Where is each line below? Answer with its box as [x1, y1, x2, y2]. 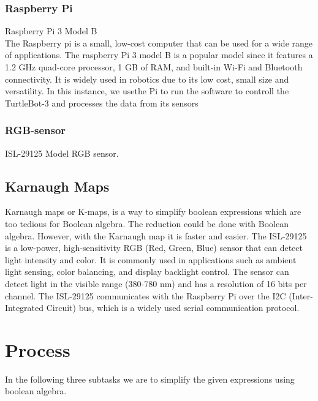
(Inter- [289, 289, 313, 302]
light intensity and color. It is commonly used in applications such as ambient [5, 253, 297, 266]
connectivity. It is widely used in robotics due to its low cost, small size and [5, 72, 289, 85]
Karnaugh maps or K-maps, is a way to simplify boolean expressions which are [5, 205, 301, 218]
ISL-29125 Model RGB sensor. [5, 146, 119, 159]
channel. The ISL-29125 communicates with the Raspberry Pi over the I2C [5, 289, 286, 302]
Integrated [5, 301, 44, 314]
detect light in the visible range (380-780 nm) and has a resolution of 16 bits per [5, 277, 307, 290]
